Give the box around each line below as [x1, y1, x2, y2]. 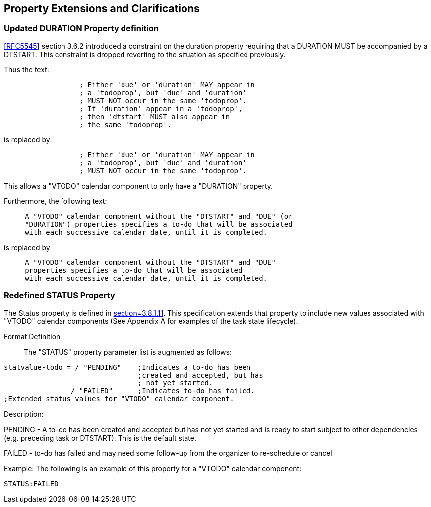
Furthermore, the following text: [4, 196, 107, 205]
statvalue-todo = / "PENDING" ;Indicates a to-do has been [4, 363, 251, 371]
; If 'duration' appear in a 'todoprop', [79, 104, 243, 113]
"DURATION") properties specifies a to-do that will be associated [25, 220, 293, 228]
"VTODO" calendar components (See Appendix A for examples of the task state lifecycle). [4, 317, 298, 325]
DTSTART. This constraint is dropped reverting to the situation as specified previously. [4, 50, 286, 59]
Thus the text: [4, 65, 49, 74]
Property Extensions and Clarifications [4, 2, 200, 15]
